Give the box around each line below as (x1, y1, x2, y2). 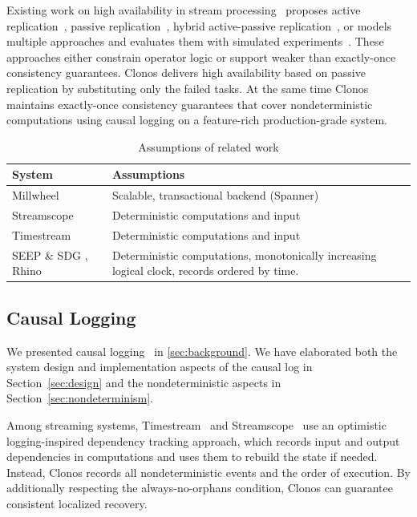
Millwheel (12, 187, 59, 204)
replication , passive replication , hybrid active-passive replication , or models (6, 17, 392, 34)
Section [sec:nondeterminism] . (6, 390, 153, 406)
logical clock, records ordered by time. (111, 262, 299, 279)
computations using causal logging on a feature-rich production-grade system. (6, 111, 388, 128)
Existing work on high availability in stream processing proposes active (6, 2, 361, 18)
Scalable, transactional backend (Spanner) (111, 187, 319, 204)
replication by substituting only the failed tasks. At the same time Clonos (6, 79, 369, 96)
